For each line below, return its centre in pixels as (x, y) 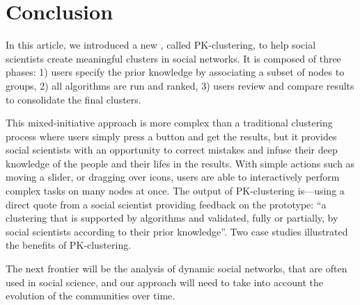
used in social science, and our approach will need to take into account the (165, 282)
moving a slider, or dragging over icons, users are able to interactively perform (173, 177)
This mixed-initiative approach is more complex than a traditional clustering (169, 123)
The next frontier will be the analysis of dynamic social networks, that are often (177, 269)
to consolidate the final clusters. (73, 99)
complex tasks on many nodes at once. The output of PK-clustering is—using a (175, 191)
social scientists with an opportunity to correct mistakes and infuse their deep (172, 150)
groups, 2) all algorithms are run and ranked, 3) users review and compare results (180, 85)
